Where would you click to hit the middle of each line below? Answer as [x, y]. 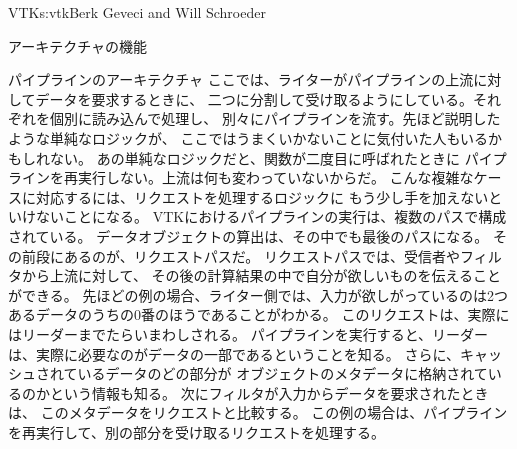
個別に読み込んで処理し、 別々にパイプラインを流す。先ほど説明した [275, 118]
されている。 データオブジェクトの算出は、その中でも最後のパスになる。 [248, 235]
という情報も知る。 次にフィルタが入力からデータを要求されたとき [269, 392]
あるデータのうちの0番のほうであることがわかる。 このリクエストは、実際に [259, 314]
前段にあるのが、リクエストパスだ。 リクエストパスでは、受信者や [240, 255]
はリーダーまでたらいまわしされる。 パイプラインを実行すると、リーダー [248, 333]
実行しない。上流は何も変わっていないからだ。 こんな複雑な [275, 177]
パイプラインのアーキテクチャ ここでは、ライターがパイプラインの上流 [241, 79]
